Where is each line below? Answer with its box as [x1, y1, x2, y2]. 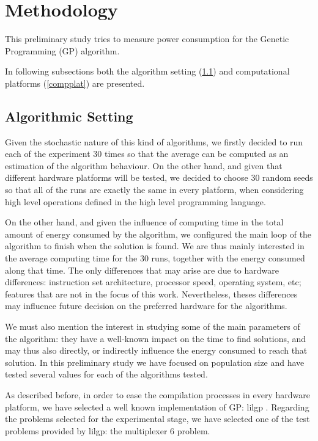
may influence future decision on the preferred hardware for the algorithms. [5, 299, 287, 312]
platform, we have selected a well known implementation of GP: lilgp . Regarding [5, 400, 309, 413]
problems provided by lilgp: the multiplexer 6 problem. [5, 424, 210, 437]
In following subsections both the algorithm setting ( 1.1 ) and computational [5, 65, 290, 78]
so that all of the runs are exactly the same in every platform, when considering [5, 183, 304, 196]
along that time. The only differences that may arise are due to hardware [5, 263, 279, 276]
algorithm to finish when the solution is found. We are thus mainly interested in [5, 239, 305, 252]
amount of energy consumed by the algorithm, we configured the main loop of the [5, 227, 312, 240]
